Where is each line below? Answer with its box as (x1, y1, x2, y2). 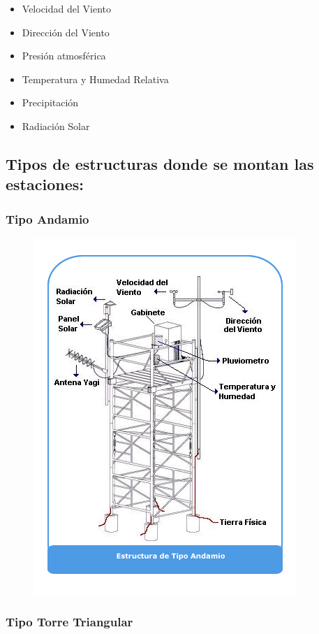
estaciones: (6, 173, 84, 195)
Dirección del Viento (22, 24, 110, 39)
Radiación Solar (22, 118, 90, 133)
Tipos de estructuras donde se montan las (6, 152, 314, 174)
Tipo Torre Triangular (6, 613, 133, 631)
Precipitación (22, 95, 79, 110)
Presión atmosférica (22, 48, 106, 63)
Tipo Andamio (6, 210, 89, 227)
